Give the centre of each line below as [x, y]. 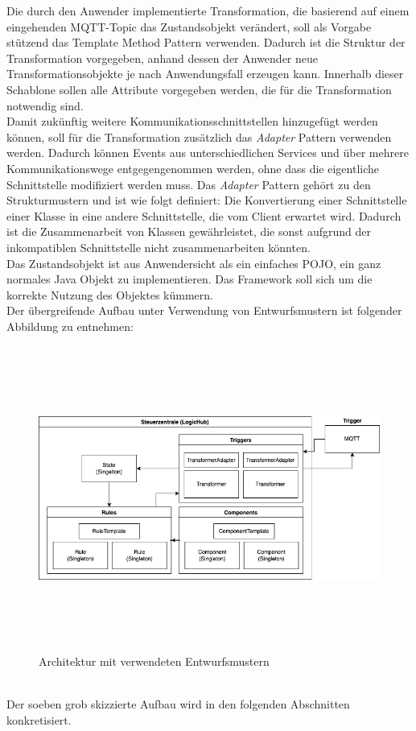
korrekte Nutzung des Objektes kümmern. [110, 294]
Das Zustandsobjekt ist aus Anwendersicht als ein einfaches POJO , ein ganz [194, 263]
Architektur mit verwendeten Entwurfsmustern [154, 661]
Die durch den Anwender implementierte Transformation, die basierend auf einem [208, 10]
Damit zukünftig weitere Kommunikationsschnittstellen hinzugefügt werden [192, 121]
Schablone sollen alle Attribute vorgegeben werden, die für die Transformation [199, 89]
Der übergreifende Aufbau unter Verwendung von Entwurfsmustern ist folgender [204, 310]
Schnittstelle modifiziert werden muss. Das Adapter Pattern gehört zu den [189, 184]
